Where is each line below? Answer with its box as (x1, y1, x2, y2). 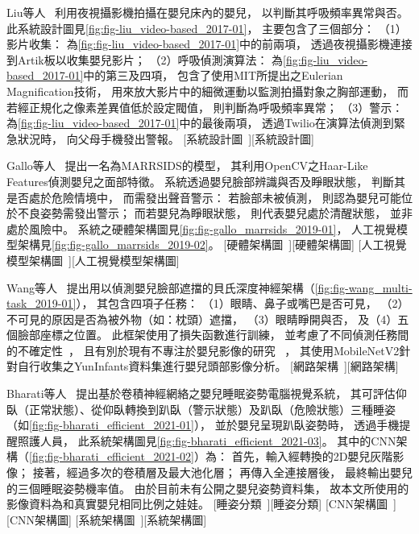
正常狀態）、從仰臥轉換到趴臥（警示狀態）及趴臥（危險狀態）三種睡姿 (28, 400, 396, 417)
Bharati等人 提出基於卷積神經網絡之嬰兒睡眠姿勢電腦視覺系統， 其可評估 (6, 385, 396, 402)
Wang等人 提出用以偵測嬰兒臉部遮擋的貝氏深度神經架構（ (6, 279, 315, 296)
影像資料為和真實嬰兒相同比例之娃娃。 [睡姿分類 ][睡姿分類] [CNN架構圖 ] (6, 495, 396, 512)
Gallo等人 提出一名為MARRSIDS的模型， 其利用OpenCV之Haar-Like (6, 157, 368, 174)
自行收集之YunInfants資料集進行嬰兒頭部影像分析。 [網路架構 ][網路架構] (17, 358, 399, 375)
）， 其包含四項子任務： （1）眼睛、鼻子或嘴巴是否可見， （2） (76, 295, 409, 312)
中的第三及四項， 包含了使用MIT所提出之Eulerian (83, 67, 343, 84)
